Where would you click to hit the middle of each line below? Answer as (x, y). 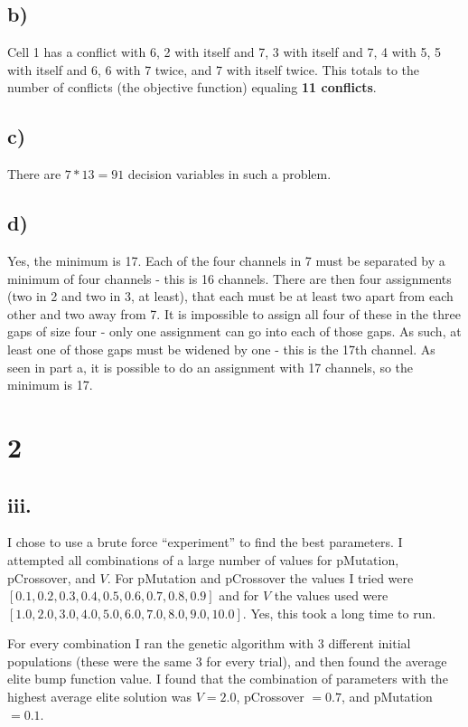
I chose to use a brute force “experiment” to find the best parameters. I (205, 542)
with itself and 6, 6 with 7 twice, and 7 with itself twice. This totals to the (214, 69)
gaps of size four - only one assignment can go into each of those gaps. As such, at (234, 331)
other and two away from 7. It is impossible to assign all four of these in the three (234, 313)
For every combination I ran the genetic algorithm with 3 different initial (209, 643)
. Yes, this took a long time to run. (339, 613)
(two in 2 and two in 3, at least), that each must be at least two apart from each (230, 296)
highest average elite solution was (100, 697)
